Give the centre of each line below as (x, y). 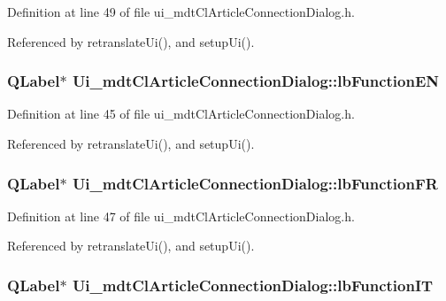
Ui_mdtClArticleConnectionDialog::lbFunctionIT (253, 285)
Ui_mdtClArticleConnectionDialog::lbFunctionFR (255, 183)
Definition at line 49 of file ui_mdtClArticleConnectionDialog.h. (181, 12)
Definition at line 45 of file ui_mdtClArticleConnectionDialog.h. (181, 114)
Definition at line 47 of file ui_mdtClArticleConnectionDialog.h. (181, 216)
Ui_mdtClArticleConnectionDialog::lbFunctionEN (255, 81)
